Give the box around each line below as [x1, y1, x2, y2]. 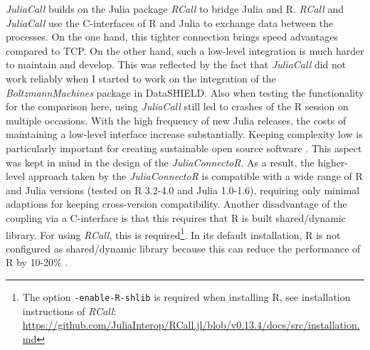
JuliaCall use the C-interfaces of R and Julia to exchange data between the [6, 15, 334, 30]
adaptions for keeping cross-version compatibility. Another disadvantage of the [6, 196, 347, 211]
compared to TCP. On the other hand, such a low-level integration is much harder [6, 43, 364, 58]
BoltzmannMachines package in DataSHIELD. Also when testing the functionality [6, 85, 364, 100]
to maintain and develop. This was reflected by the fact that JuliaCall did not [6, 57, 347, 72]
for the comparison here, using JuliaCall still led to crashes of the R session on [6, 99, 349, 114]
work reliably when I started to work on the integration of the [6, 70, 276, 85]
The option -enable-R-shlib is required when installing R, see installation [22, 289, 351, 304]
